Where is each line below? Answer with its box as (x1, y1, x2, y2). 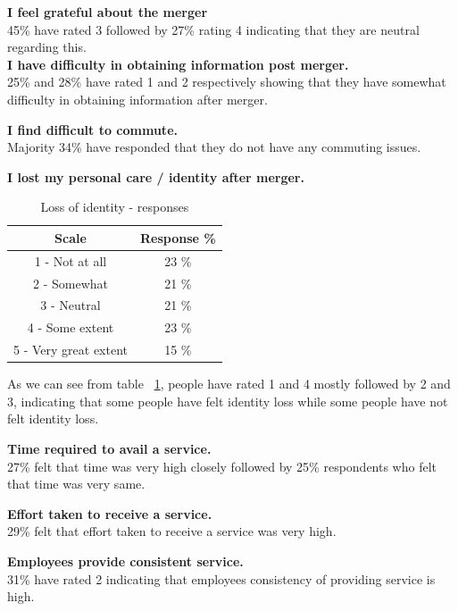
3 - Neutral (40, 296, 101, 314)
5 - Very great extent (13, 340, 129, 359)
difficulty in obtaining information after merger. (7, 89, 268, 108)
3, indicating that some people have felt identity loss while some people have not (7, 391, 448, 410)
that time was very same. (7, 474, 146, 493)
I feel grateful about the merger (7, 3, 208, 21)
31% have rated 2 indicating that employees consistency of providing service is (7, 569, 436, 588)
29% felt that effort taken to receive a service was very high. (7, 522, 337, 540)
